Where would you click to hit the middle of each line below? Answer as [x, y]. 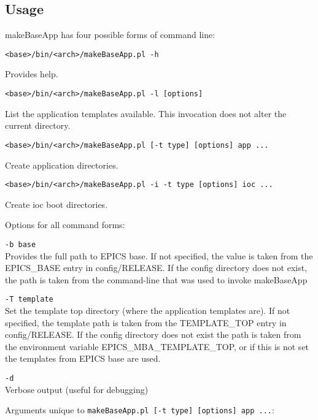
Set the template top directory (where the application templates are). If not [148, 311]
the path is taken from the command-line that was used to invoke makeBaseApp [156, 279]
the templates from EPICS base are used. [83, 358]
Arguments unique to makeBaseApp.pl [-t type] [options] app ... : [140, 410]
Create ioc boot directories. [56, 204]
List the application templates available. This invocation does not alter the [146, 113]
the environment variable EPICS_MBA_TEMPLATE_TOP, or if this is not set [157, 346]
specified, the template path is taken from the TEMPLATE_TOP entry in [146, 322]
